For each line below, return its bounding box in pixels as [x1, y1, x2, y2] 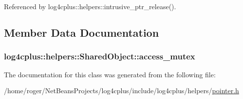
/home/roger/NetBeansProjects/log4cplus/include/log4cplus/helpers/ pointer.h [4, 85, 239, 96]
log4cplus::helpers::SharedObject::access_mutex [4, 50, 195, 62]
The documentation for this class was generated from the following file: [4, 69, 216, 79]
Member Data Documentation [4, 25, 159, 40]
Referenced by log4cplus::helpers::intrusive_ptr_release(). [4, 1, 176, 11]
